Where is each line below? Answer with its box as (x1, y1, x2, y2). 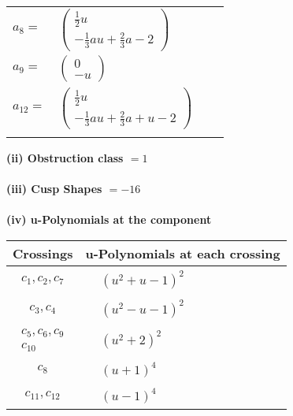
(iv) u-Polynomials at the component (6, 211, 212, 228)
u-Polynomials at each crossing (85, 243, 280, 262)
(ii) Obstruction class (6, 149, 124, 165)
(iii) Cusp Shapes (6, 180, 102, 197)
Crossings (13, 243, 73, 262)
